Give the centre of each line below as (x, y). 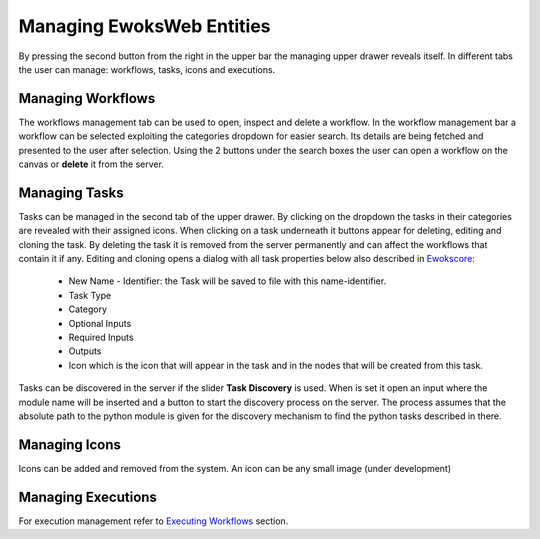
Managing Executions (87, 496)
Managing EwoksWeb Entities (144, 26)
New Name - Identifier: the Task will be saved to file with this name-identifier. (227, 281)
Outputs (85, 351)
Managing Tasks (71, 192)
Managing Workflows (87, 98)
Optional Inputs (100, 323)
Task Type (90, 295)
